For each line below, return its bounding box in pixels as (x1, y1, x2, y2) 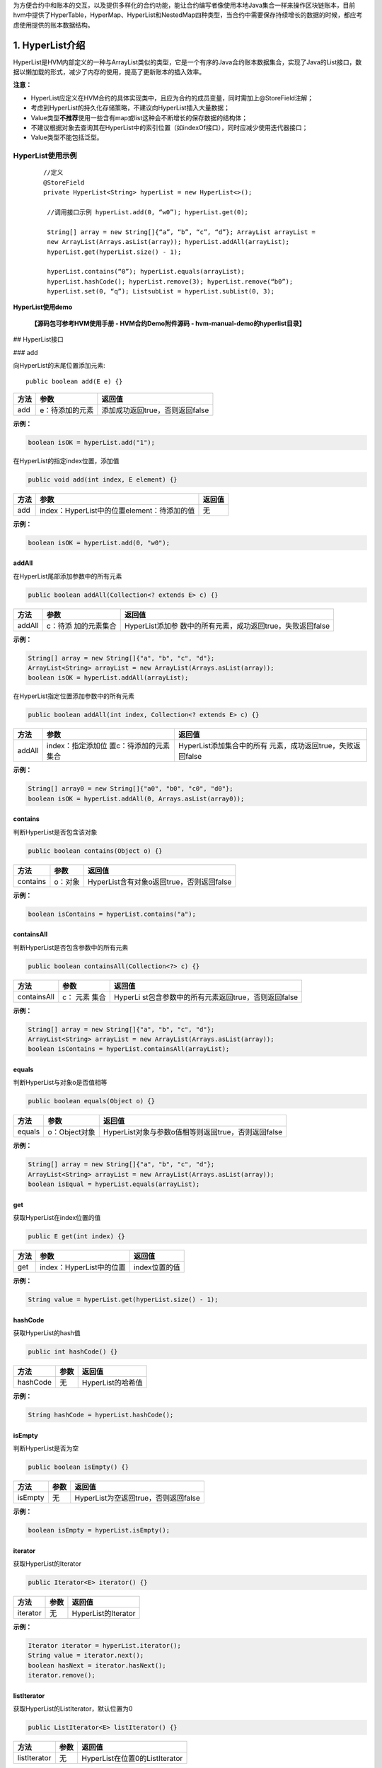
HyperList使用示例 (13, 151, 77, 161)
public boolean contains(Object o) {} (28, 847, 163, 855)
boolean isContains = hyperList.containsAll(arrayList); (28, 1045, 230, 1053)
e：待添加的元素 (40, 405, 94, 415)
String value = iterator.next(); (28, 1651, 144, 1660)
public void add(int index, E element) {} (28, 475, 178, 484)
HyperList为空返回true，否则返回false (74, 1493, 201, 1503)
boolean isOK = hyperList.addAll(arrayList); (28, 674, 189, 682)
